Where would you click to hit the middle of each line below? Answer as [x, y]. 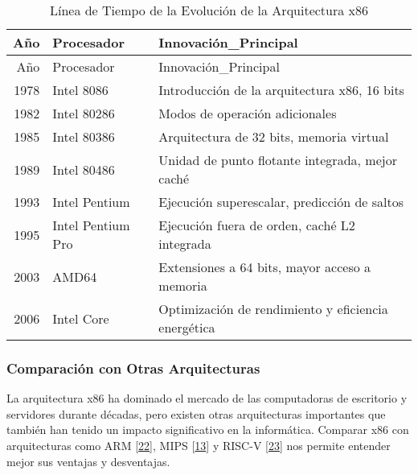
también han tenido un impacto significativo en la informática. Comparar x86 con [208, 430]
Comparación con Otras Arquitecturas [133, 368]
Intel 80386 [84, 136]
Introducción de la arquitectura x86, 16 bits [281, 90]
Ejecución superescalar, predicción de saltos [281, 202]
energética [187, 327]
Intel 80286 [84, 113]
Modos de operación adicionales [248, 113]
